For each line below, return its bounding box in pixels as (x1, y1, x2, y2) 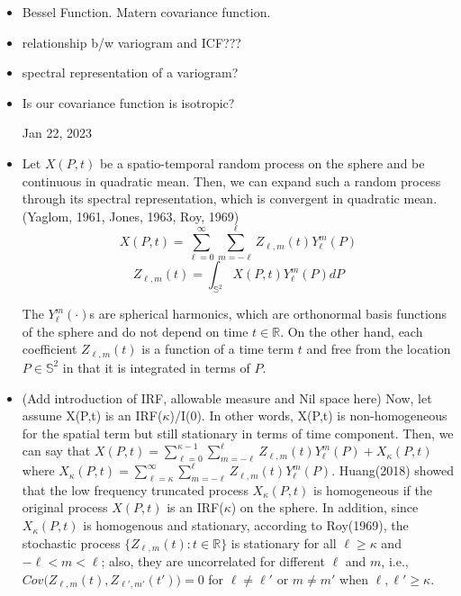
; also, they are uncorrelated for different (101, 552, 325, 571)
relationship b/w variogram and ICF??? (22, 32, 241, 51)
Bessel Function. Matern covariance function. (22, 3, 271, 21)
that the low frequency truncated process (22, 480, 249, 499)
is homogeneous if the (313, 480, 432, 499)
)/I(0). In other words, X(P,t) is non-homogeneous (169, 406, 447, 425)
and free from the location (306, 339, 451, 358)
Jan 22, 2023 (22, 123, 92, 142)
